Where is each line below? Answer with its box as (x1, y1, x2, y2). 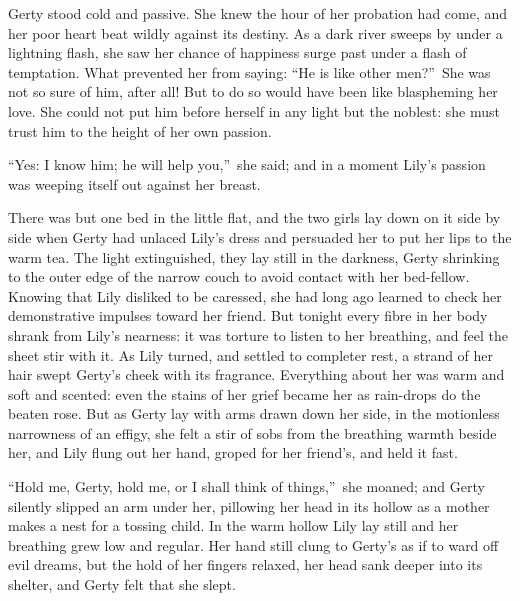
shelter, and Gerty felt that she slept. (8, 574, 236, 595)
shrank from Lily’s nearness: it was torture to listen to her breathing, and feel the (8, 324, 508, 345)
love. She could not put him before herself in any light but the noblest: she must (8, 100, 500, 121)
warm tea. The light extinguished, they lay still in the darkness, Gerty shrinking (8, 246, 500, 267)
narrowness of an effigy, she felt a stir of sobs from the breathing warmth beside (8, 422, 497, 443)
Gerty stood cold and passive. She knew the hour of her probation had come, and (8, 3, 508, 23)
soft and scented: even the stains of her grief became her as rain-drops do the (8, 383, 481, 404)
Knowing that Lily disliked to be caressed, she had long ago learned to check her (8, 285, 502, 306)
